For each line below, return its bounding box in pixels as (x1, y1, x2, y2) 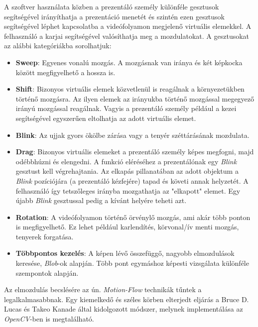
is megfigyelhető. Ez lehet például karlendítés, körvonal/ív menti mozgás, (15, 221, 239, 232)
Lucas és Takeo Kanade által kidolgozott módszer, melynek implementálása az (4, 304, 243, 314)
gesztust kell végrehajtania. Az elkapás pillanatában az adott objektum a (15, 166, 239, 176)
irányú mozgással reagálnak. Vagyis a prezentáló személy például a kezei (15, 103, 237, 113)
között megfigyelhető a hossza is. (15, 67, 116, 77)
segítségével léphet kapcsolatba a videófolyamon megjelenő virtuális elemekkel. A (4, 21, 252, 31)
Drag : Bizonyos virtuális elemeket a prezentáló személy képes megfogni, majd (15, 146, 254, 157)
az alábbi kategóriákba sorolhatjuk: (4, 40, 112, 51)
